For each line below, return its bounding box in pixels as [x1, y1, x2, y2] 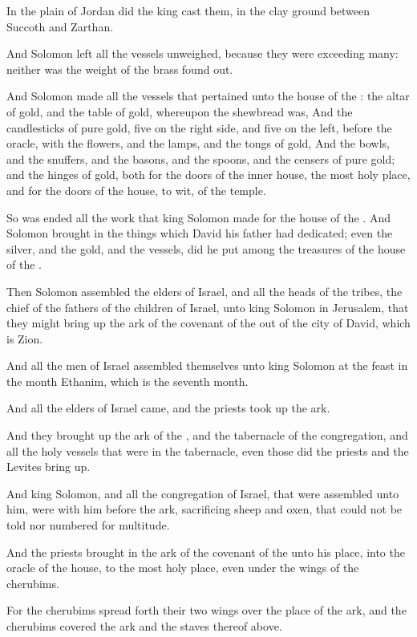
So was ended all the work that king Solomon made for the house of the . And [6, 209, 391, 225]
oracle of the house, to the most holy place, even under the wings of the [6, 559, 359, 576]
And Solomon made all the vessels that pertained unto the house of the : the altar [6, 87, 410, 104]
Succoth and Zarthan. [6, 18, 114, 34]
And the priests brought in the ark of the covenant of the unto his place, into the [6, 543, 405, 560]
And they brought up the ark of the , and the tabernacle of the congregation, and [6, 427, 408, 444]
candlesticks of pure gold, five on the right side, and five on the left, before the [6, 119, 392, 136]
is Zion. [6, 330, 43, 347]
